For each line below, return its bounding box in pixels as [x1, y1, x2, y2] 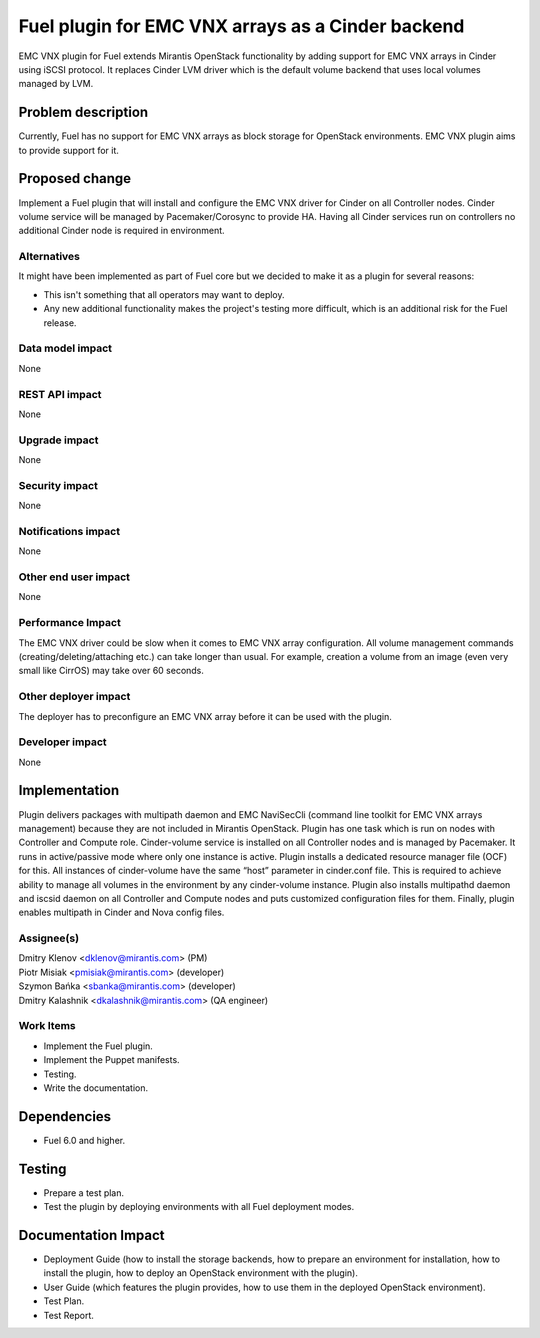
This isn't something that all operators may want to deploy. [43, 288, 285, 300]
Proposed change [18, 170, 132, 187]
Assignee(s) [18, 931, 80, 945]
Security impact [18, 478, 99, 492]
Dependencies [18, 1108, 112, 1125]
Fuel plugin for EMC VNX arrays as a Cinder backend [18, 15, 465, 37]
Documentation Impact [18, 1226, 165, 1244]
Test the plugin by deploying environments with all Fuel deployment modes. [43, 1201, 355, 1213]
